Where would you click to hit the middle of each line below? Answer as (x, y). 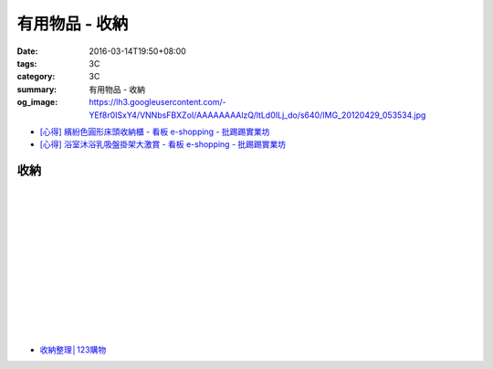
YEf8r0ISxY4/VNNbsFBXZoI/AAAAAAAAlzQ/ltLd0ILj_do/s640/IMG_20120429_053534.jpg (257, 115)
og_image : (37, 102)
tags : (27, 63)
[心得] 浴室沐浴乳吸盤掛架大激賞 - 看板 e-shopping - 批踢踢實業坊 (163, 144)
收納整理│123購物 (73, 349)
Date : (27, 51)
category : (36, 77)
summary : (37, 89)
